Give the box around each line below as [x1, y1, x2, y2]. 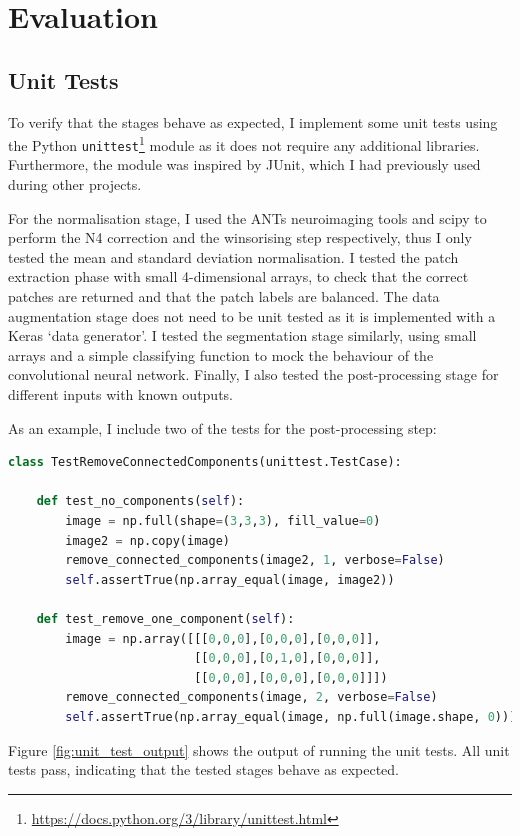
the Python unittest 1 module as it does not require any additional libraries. [8, 132, 480, 155]
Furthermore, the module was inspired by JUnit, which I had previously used [8, 154, 481, 175]
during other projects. [8, 174, 142, 195]
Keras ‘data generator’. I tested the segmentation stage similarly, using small [8, 325, 477, 346]
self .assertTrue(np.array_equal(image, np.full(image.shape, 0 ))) [65, 709, 517, 724]
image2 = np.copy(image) [65, 533, 230, 548]
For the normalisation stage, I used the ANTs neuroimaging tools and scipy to [8, 207, 487, 228]
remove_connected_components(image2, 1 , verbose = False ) [65, 553, 445, 568]
